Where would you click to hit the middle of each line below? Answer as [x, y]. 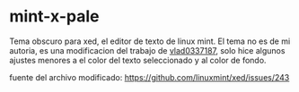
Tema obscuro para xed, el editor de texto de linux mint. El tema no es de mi [150, 41]
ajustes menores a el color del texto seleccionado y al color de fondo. [138, 60]
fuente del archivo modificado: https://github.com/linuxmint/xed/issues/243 [149, 77]
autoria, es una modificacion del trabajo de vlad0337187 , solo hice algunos [147, 50]
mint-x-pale [54, 17]
